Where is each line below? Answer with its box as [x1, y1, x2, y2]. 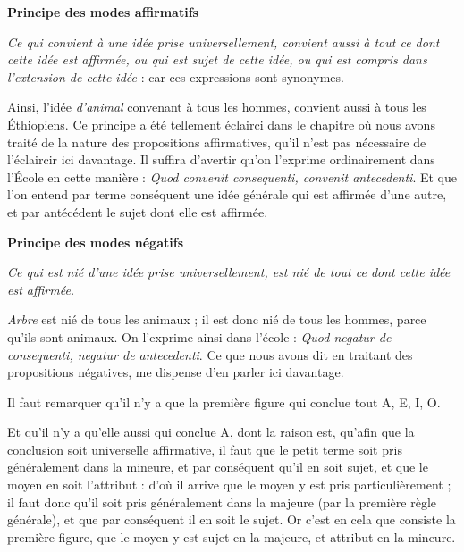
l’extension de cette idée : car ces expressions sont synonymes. [7, 67, 344, 86]
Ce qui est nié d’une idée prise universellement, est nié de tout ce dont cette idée [7, 263, 451, 281]
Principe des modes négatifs [7, 232, 183, 251]
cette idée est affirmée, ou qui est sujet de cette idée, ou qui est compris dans [7, 50, 427, 69]
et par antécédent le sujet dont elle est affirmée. [7, 202, 268, 221]
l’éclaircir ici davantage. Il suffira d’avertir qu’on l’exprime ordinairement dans [7, 150, 435, 169]
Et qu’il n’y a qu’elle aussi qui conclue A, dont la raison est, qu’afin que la [7, 422, 415, 441]
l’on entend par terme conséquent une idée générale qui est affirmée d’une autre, [7, 185, 447, 204]
